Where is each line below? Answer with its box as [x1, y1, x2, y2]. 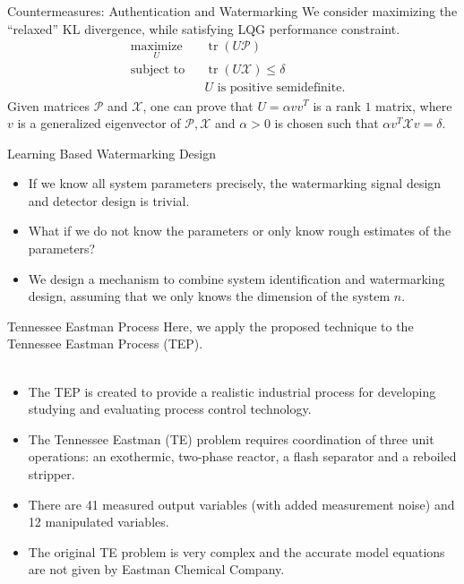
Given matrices [7, 96, 90, 115]
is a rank [313, 96, 361, 115]
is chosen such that [274, 114, 379, 133]
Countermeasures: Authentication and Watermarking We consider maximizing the [7, 2, 458, 20]
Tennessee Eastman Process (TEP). [7, 334, 203, 353]
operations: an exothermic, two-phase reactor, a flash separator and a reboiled [28, 447, 457, 466]
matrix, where [375, 96, 452, 115]
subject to [130, 64, 185, 77]
